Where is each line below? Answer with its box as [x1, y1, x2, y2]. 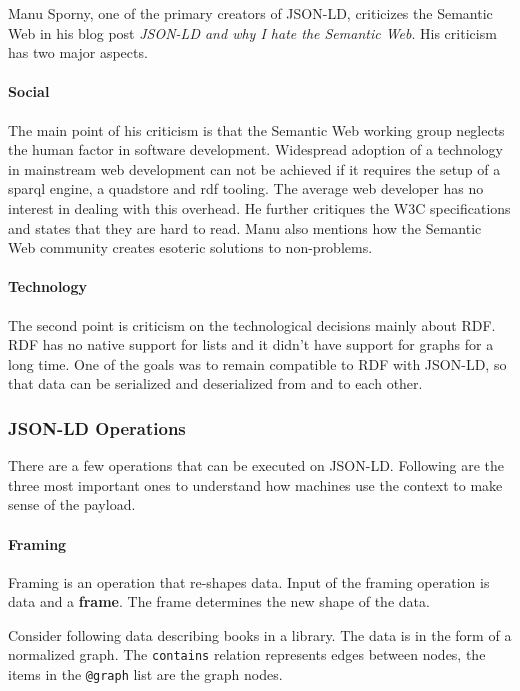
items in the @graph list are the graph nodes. [8, 664, 283, 685]
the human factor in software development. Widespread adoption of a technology [8, 139, 503, 160]
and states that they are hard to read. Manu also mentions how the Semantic [8, 217, 482, 238]
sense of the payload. [8, 494, 136, 515]
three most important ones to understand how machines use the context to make [8, 474, 503, 495]
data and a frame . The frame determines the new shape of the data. [8, 591, 430, 612]
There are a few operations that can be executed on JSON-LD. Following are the [8, 455, 505, 476]
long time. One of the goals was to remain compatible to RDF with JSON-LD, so [8, 353, 507, 374]
